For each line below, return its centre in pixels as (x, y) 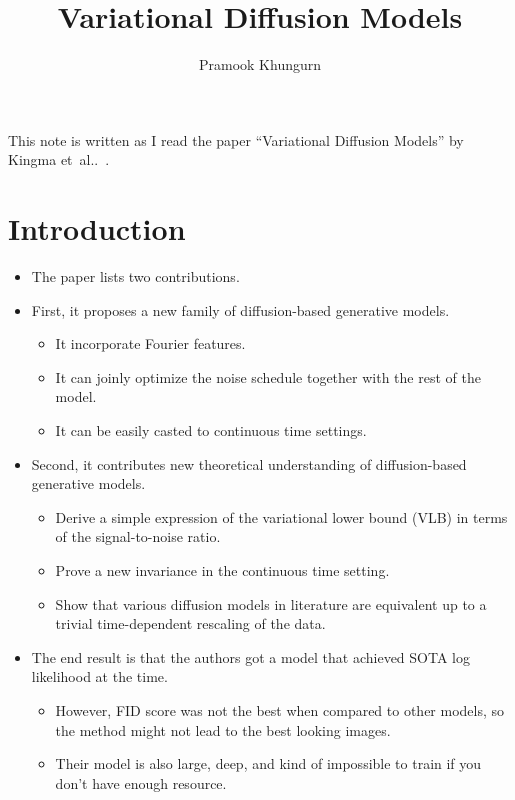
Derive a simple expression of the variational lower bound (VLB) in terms (281, 516)
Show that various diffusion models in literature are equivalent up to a (271, 603)
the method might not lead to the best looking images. (223, 729)
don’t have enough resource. (141, 782)
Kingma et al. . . (59, 159)
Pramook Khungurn (260, 64)
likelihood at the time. (99, 676)
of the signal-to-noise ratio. (138, 536)
